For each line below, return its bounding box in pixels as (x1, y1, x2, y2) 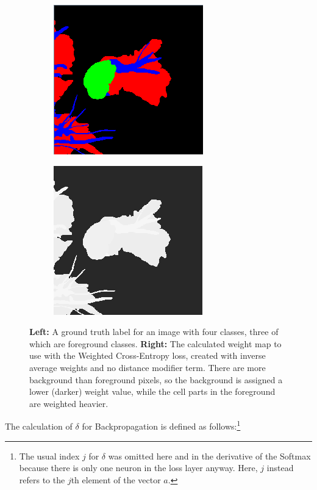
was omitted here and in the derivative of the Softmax (108, 449, 311, 462)
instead (266, 461, 294, 474)
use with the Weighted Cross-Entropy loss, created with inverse (29, 349, 266, 362)
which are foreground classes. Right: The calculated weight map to (29, 337, 282, 350)
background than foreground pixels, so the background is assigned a (29, 373, 283, 386)
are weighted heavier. (29, 397, 109, 409)
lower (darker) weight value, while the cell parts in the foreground (29, 385, 276, 398)
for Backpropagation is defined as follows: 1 (82, 418, 241, 432)
